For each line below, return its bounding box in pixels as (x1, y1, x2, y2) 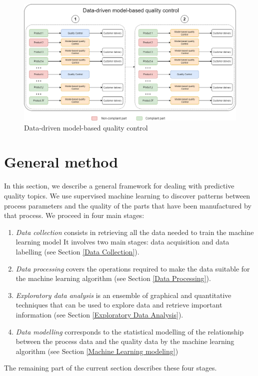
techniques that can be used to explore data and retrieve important (15, 299, 222, 310)
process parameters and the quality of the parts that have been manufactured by (4, 200, 251, 210)
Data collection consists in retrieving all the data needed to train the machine (15, 226, 254, 237)
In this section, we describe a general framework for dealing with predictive (4, 180, 234, 191)
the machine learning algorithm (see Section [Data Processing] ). (15, 273, 211, 283)
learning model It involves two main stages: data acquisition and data (15, 236, 229, 247)
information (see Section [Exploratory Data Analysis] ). (15, 309, 183, 319)
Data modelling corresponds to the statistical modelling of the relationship (15, 326, 244, 336)
